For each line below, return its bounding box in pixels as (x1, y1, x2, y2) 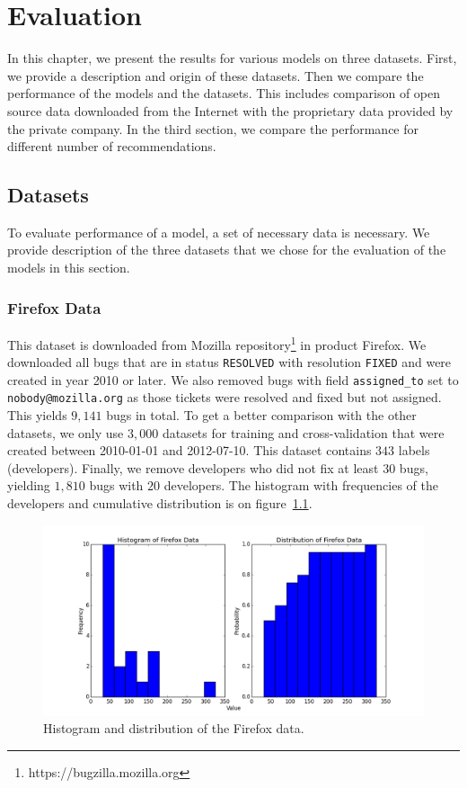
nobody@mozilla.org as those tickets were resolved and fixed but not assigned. (7, 388, 442, 407)
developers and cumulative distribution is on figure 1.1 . (7, 494, 313, 513)
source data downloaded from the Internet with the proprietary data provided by (7, 101, 454, 120)
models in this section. (7, 258, 130, 277)
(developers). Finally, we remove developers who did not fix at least (7, 458, 379, 477)
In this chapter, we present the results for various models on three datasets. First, (7, 49, 457, 67)
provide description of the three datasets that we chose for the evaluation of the (7, 240, 446, 259)
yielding (7, 476, 50, 495)
